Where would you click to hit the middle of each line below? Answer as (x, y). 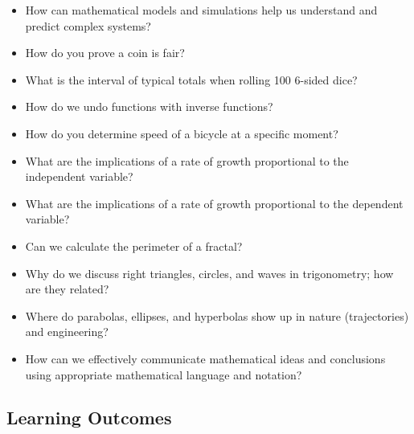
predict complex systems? (88, 25)
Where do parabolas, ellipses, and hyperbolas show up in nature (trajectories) (217, 315)
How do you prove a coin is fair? (105, 53)
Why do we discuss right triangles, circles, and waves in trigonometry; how (209, 273)
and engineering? (67, 332)
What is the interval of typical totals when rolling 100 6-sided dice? (191, 79)
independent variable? (79, 176)
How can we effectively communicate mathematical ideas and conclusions (205, 358)
